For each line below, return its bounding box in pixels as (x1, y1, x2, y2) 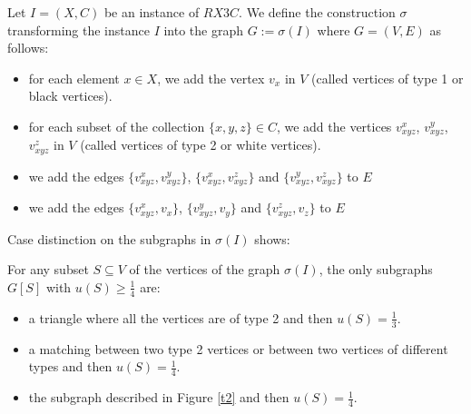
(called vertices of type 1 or (311, 68, 464, 87)
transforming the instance (7, 20, 150, 39)
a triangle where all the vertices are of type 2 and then (28, 308, 333, 327)
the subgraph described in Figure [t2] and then (28, 388, 289, 407)
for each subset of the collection (28, 116, 205, 135)
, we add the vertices (276, 116, 392, 135)
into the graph (163, 20, 244, 39)
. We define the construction (239, 3, 396, 21)
